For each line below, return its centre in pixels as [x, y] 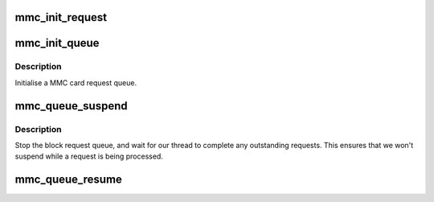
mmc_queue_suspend [71, 106]
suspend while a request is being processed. [89, 156]
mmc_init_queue [57, 43]
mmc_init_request [61, 17]
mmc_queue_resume [68, 180]
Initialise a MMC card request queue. [76, 82]
